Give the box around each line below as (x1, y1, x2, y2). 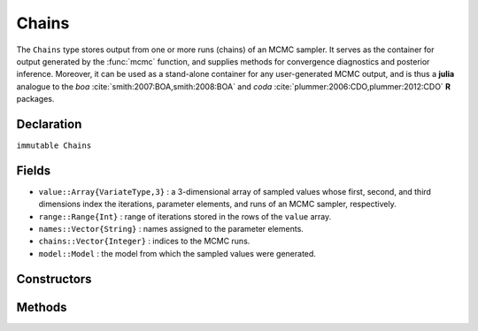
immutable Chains (16, 141, 92, 150)
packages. (16, 94, 55, 104)
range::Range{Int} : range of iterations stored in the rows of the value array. (38, 211, 332, 221)
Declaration (16, 116, 82, 132)
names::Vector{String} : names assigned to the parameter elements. (38, 224, 305, 235)
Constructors (16, 271, 92, 287)
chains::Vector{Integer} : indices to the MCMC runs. (38, 235, 251, 247)
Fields (16, 163, 51, 178)
